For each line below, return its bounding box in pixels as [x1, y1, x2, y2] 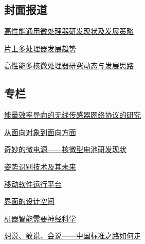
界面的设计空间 [4, 196, 55, 207]
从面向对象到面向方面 [4, 126, 76, 137]
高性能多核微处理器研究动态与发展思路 [4, 60, 134, 71]
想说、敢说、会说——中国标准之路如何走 [4, 230, 141, 241]
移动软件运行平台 [4, 178, 62, 189]
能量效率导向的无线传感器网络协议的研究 [4, 109, 141, 120]
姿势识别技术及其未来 [4, 161, 76, 172]
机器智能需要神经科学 [4, 213, 76, 223]
